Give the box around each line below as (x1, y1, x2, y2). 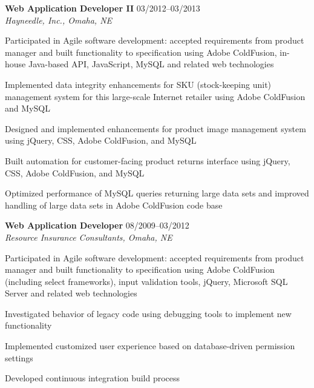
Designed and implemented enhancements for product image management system (5, 122, 306, 135)
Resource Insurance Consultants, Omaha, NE (5, 230, 172, 243)
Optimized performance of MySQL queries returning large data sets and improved (5, 187, 309, 199)
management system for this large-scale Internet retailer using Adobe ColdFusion (5, 90, 306, 102)
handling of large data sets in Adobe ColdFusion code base (5, 198, 223, 211)
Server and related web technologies (5, 287, 137, 299)
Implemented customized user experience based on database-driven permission (5, 339, 295, 352)
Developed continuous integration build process (5, 372, 180, 384)
